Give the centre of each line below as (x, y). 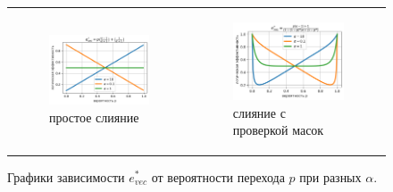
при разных (330, 176)
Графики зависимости (66, 176)
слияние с (259, 112)
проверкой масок (278, 130)
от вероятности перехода (218, 176)
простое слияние (94, 117)
